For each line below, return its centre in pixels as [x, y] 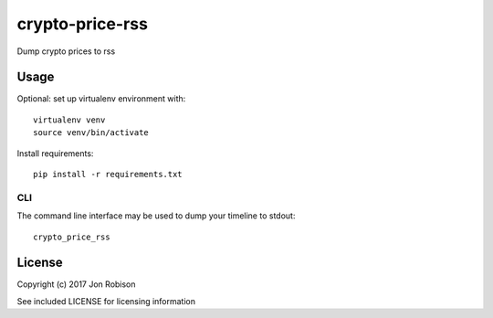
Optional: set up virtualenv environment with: [101, 99]
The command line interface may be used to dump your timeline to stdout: [156, 216]
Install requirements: [55, 153]
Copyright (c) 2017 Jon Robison [76, 284]
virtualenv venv [69, 120]
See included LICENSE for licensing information [106, 301]
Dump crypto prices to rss [66, 51]
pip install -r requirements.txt [108, 175]
